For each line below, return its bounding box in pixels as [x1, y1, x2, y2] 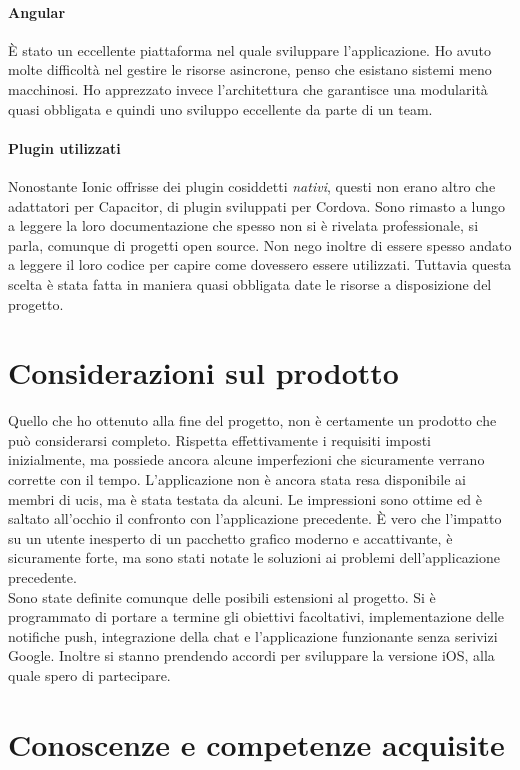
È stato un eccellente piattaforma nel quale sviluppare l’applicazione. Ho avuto [8, 39, 492, 60]
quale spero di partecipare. [8, 664, 171, 685]
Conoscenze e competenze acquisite [8, 723, 505, 764]
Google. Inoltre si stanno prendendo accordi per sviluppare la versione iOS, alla [8, 645, 495, 666]
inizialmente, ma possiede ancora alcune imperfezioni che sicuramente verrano [8, 449, 485, 470]
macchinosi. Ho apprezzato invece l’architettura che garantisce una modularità [8, 78, 488, 99]
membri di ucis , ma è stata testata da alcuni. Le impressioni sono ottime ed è [8, 488, 482, 509]
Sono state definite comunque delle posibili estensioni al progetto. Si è [8, 586, 436, 607]
